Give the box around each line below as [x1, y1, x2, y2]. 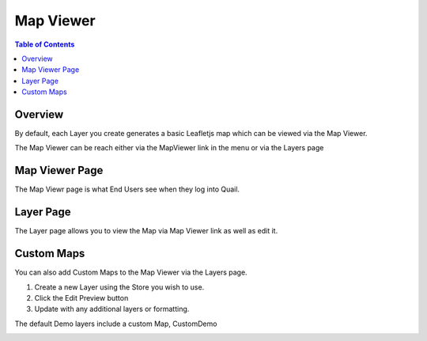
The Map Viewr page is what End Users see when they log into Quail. [14, 184, 240, 194]
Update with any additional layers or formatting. [34, 305, 190, 314]
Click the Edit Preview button [34, 293, 129, 302]
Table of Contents [14, 40, 75, 49]
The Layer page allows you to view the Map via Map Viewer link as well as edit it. [14, 226, 278, 236]
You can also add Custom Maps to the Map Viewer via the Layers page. [14, 267, 248, 277]
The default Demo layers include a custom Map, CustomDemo [14, 319, 217, 328]
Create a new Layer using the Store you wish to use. [34, 282, 205, 292]
